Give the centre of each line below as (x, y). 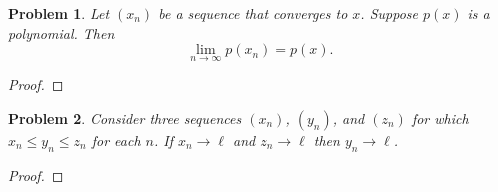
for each (116, 140)
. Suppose (389, 13)
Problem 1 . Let (59, 13)
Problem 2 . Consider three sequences (125, 118)
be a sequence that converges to (253, 13)
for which (440, 118)
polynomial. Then (61, 32)
